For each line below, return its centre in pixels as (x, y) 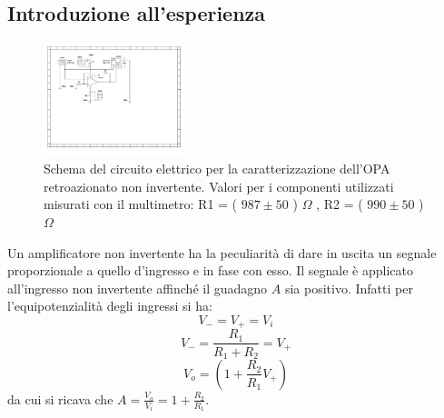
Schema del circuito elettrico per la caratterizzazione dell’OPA (217, 169)
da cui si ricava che (60, 398)
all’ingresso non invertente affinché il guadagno (138, 288)
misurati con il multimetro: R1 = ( (141, 204)
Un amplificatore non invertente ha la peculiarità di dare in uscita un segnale (222, 252)
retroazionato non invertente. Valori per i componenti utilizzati (219, 186)
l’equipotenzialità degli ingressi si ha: (110, 306)
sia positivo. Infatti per (349, 288)
